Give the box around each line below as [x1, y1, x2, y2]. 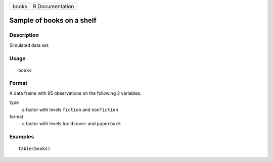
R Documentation [33, 3, 74, 10]
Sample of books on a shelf [9, 16, 97, 25]
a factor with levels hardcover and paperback [22, 121, 121, 127]
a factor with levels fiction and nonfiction [22, 106, 118, 113]
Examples [9, 133, 34, 140]
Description [9, 32, 39, 39]
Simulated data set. [9, 42, 50, 48]
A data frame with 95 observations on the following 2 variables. [9, 90, 142, 96]
